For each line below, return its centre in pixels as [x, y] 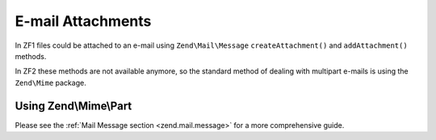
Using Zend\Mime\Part [73, 106]
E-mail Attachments [83, 21]
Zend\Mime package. [50, 83]
